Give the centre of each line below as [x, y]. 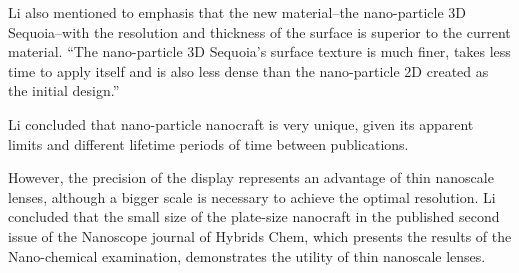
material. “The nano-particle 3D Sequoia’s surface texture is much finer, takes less [259, 51]
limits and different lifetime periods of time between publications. [208, 143]
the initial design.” [64, 90]
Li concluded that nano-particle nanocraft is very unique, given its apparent [241, 123]
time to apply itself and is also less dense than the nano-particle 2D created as [248, 70]
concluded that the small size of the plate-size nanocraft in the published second [254, 216]
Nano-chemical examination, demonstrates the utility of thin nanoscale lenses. [247, 255]
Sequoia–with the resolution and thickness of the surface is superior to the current [259, 31]
